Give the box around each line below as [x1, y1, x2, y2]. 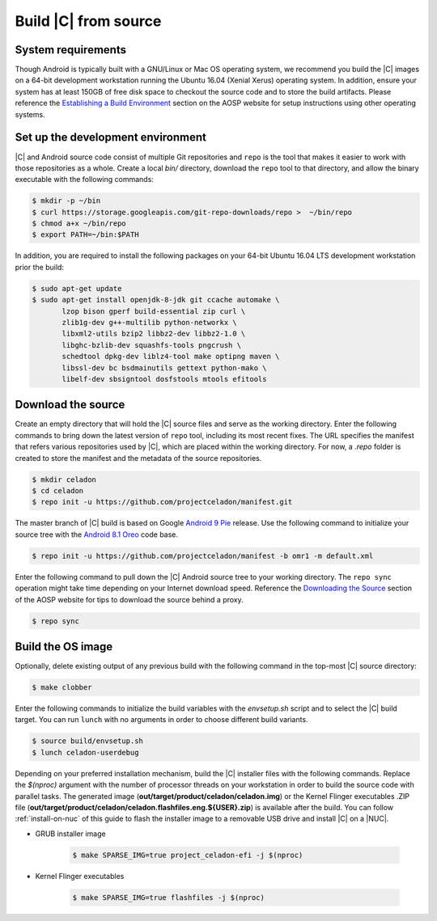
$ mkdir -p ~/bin [32, 196, 101, 205]
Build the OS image [15, 640, 113, 653]
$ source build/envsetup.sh [32, 737, 143, 746]
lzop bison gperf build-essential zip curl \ [62, 306, 246, 315]
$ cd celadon [32, 486, 84, 495]
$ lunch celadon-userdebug [32, 748, 139, 757]
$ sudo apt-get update [32, 284, 122, 293]
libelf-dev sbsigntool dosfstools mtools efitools [62, 374, 267, 383]
